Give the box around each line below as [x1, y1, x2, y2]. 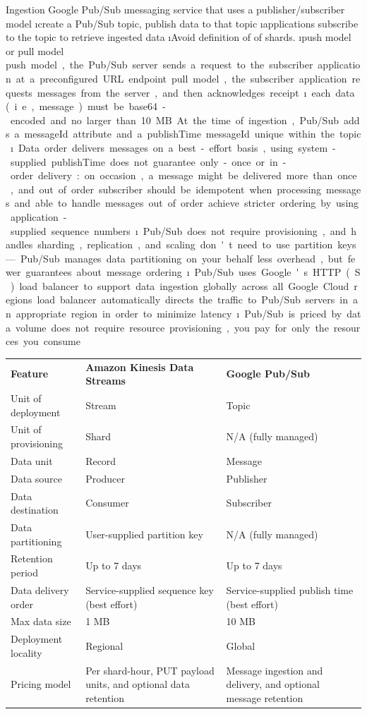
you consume [23, 334, 80, 349]
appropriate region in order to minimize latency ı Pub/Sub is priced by [16, 306, 342, 321]
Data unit [11, 453, 53, 468]
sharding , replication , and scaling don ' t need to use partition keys [37, 237, 356, 252]
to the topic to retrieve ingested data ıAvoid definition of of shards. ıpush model [6, 30, 351, 44]
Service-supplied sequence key [85, 582, 214, 597]
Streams [85, 373, 126, 388]
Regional [85, 638, 124, 653]
